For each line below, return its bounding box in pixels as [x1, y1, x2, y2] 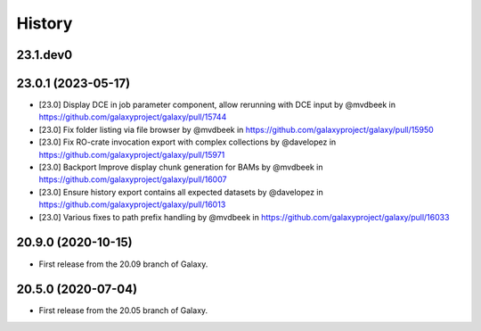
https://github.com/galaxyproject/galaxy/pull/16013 [38, 199, 226, 210]
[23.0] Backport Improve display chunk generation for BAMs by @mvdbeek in [38, 161, 323, 173]
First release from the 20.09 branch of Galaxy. [38, 259, 208, 269]
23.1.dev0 [16, 47, 73, 62]
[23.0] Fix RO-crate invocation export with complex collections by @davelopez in [38, 137, 337, 147]
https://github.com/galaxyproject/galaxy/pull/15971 [38, 149, 225, 160]
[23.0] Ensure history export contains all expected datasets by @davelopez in [38, 186, 324, 197]
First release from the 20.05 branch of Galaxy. [38, 305, 208, 316]
